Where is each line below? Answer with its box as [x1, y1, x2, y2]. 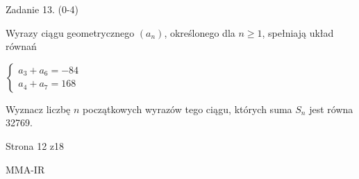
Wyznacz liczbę [6, 101, 71, 116]
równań [6, 39, 37, 53]
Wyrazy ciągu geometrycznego [6, 25, 135, 40]
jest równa [309, 101, 353, 116]
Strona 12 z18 [6, 138, 65, 153]
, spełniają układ [262, 25, 334, 40]
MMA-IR [6, 162, 45, 176]
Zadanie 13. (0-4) [6, 2, 78, 16]
